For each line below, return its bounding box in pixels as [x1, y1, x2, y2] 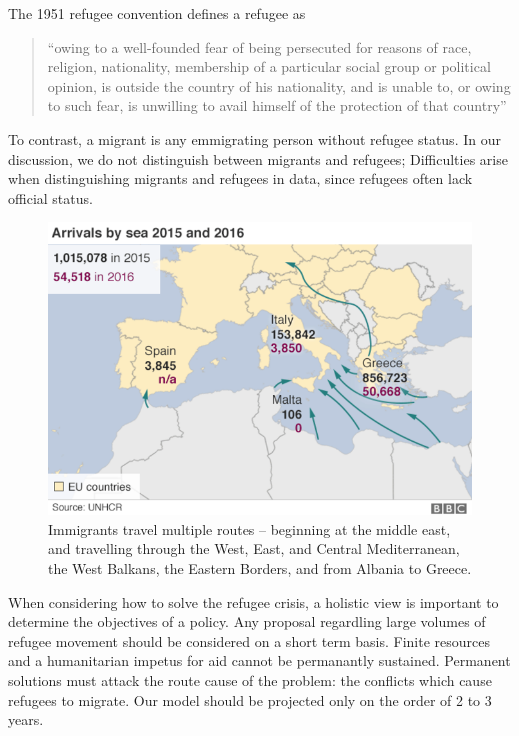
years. [8, 709, 44, 730]
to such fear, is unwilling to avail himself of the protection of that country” [47, 95, 507, 116]
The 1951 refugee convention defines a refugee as [8, 3, 306, 23]
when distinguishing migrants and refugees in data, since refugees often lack [8, 168, 473, 189]
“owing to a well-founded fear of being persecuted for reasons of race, [47, 36, 472, 57]
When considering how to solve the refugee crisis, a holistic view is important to [8, 591, 499, 612]
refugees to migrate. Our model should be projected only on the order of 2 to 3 [8, 689, 492, 710]
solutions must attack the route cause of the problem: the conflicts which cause [8, 670, 492, 691]
